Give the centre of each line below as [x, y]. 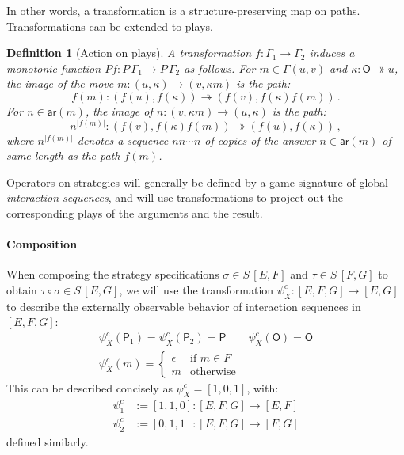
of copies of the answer [260, 140]
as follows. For [220, 68]
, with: [263, 388]
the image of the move [60, 83]
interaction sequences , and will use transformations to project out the [175, 197]
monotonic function [54, 68]
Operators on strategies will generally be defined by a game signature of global [197, 182]
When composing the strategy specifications [113, 274]
